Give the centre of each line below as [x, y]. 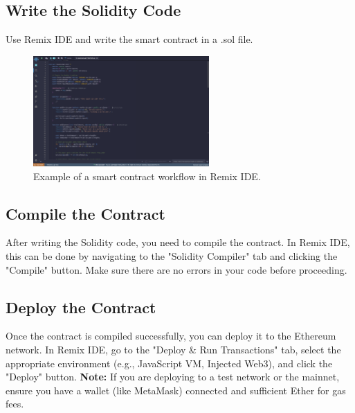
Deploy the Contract [81, 307]
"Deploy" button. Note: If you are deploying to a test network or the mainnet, [173, 377]
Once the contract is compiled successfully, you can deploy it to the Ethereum [171, 336]
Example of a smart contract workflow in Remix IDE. [147, 176]
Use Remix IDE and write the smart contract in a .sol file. [129, 39]
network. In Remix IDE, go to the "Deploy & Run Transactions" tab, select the [173, 349]
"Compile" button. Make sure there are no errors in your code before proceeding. [176, 269]
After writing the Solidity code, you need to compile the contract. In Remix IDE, [178, 242]
